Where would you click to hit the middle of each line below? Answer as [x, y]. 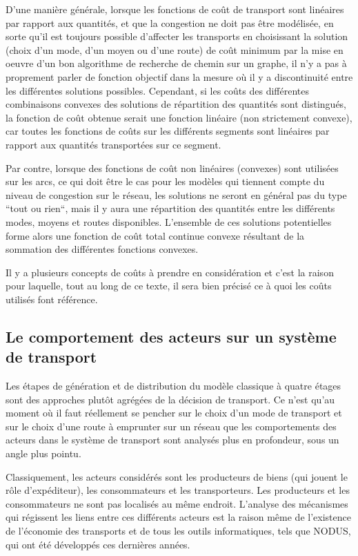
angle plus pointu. [43, 453]
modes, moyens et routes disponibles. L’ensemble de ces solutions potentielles [169, 221]
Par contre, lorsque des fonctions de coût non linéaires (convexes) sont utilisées [172, 167]
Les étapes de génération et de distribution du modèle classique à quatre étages [173, 386]
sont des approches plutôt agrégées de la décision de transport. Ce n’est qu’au [170, 399]
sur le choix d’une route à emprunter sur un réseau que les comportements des [171, 426]
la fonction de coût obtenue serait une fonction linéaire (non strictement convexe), [179, 117]
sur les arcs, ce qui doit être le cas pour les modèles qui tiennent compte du [165, 181]
